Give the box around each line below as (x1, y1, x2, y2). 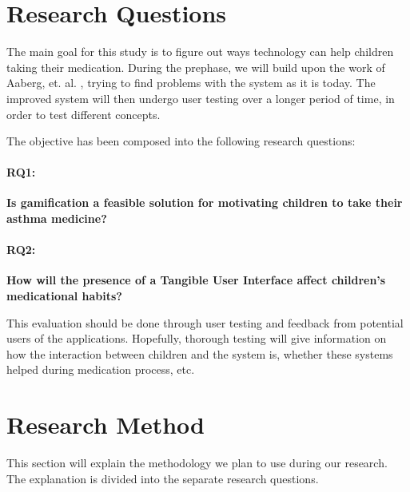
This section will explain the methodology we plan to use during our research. (6, 454, 388, 471)
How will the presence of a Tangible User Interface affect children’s (6, 272, 386, 288)
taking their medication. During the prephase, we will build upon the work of (6, 58, 385, 75)
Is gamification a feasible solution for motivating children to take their (6, 194, 403, 211)
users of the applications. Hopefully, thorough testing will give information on (6, 330, 387, 347)
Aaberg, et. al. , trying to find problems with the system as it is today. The (6, 74, 376, 91)
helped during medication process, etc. (6, 361, 195, 378)
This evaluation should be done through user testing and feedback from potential (6, 314, 404, 331)
